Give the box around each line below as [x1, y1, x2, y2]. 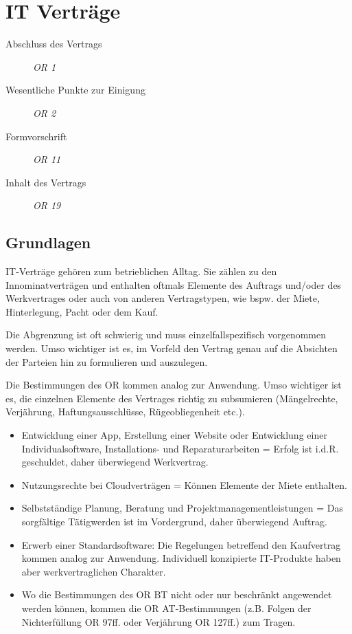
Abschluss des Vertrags [5, 36, 102, 51]
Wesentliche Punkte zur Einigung [5, 83, 145, 97]
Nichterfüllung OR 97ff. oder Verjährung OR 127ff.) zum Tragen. [21, 614, 296, 628]
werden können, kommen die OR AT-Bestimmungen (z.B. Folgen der [21, 600, 312, 615]
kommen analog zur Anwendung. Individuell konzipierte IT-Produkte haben [21, 551, 341, 565]
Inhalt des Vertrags [5, 175, 86, 189]
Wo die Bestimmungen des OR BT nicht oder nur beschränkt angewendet [21, 587, 332, 602]
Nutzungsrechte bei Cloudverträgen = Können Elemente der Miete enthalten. [21, 477, 347, 492]
